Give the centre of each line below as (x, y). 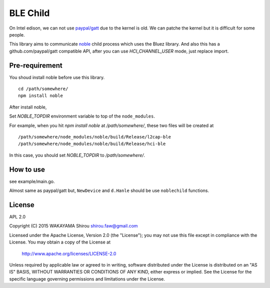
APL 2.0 (17, 216)
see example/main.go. (32, 181)
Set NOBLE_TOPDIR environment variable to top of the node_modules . (82, 116)
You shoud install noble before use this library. (57, 77)
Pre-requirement (36, 65)
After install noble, (28, 107)
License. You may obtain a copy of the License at (60, 242)
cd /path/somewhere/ (43, 89)
